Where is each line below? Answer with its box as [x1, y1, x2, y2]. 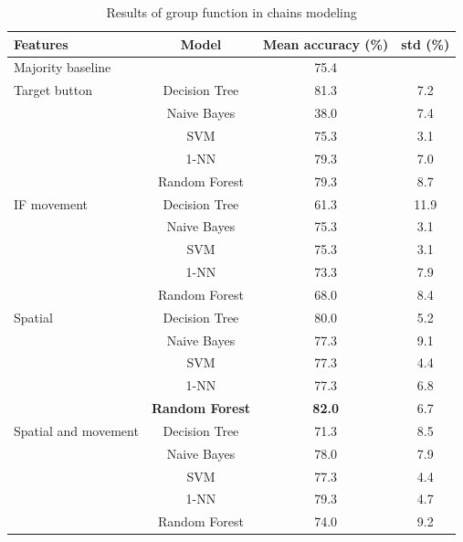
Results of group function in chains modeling [106, 3, 357, 21]
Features [14, 34, 68, 53]
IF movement [14, 194, 89, 213]
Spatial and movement [14, 420, 139, 440]
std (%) [401, 34, 450, 53]
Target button [14, 80, 93, 100]
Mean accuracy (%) [263, 34, 389, 53]
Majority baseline [14, 58, 111, 77]
